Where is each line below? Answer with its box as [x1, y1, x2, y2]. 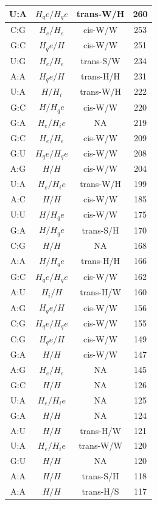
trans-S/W [80, 54, 120, 67]
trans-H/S [82, 484, 119, 497]
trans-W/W [78, 439, 122, 452]
